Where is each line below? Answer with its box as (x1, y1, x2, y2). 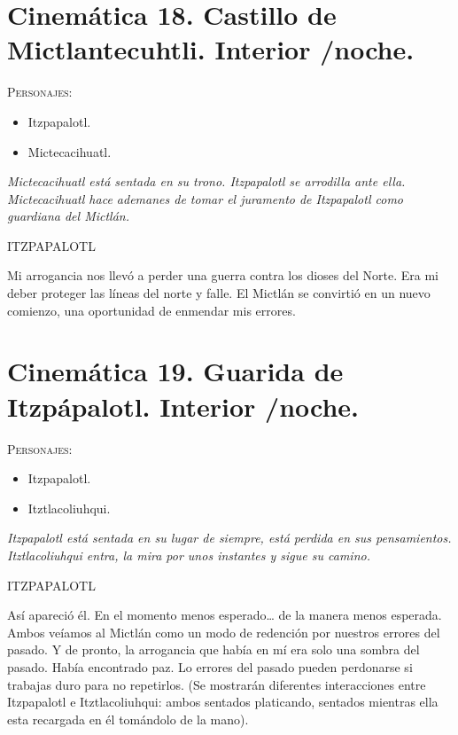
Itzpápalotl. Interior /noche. (7, 387, 360, 424)
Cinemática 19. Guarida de (7, 353, 344, 389)
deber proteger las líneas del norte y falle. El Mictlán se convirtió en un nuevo (7, 284, 431, 302)
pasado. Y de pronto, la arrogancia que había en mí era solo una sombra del (7, 640, 420, 659)
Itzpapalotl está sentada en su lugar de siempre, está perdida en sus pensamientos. (7, 528, 452, 547)
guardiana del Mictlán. (7, 207, 129, 225)
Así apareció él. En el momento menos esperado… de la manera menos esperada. (7, 606, 442, 624)
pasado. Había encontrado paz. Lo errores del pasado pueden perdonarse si (7, 657, 413, 676)
